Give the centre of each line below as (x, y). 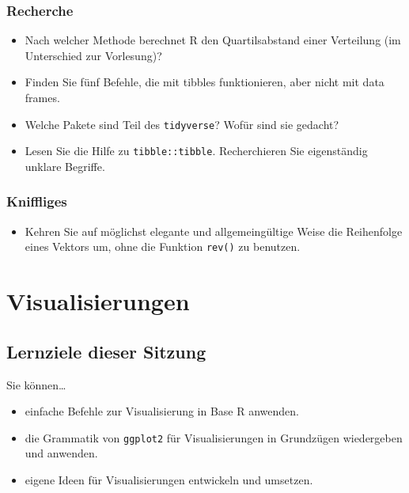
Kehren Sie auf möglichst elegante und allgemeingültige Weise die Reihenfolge (214, 231)
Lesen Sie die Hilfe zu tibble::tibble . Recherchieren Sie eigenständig (196, 151)
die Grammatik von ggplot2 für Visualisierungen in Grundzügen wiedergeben (214, 437)
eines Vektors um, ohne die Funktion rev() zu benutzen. (163, 246)
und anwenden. (61, 453)
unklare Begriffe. (65, 166)
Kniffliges (37, 201)
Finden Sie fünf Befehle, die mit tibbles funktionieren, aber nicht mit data (204, 82)
